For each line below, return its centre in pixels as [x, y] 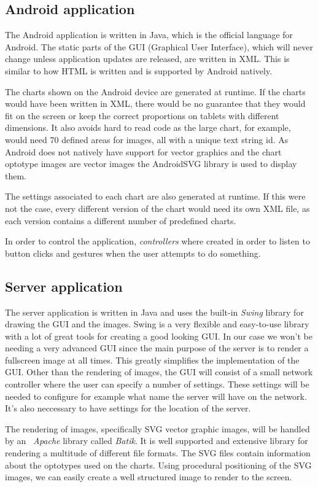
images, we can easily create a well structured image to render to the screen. [149, 477]
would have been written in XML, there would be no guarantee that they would [155, 103]
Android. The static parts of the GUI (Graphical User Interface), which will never [159, 46]
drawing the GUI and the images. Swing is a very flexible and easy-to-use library [157, 324]
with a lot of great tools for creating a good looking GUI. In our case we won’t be [159, 336]
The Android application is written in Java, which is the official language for [149, 35]
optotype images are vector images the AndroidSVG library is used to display [151, 164]
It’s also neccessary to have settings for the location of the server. [128, 408]
